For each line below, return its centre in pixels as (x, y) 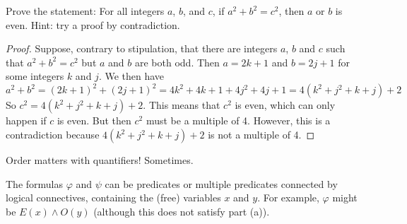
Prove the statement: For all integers (85, 11)
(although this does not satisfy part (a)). (182, 211)
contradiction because (53, 135)
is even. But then (94, 120)
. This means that (182, 105)
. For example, (288, 198)
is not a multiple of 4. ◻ (261, 135)
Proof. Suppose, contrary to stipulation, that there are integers (142, 48)
